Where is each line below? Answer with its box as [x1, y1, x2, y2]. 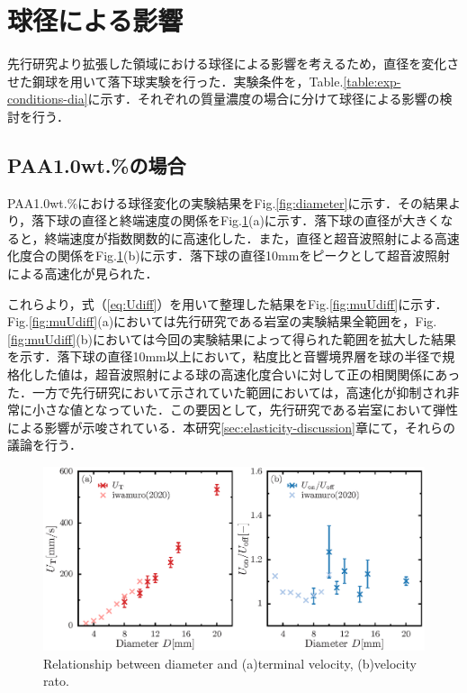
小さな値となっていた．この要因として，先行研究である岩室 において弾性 [31, 400, 458, 419]
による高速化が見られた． [7, 264, 158, 283]
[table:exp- [343, 71, 401, 90]
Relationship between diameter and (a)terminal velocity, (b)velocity [43, 653, 417, 672]
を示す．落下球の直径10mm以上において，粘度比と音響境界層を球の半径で [7, 347, 443, 366]
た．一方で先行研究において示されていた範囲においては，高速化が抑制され [7, 382, 447, 401]
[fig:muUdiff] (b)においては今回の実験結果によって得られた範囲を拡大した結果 [7, 329, 457, 348]
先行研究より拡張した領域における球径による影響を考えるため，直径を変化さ [7, 54, 460, 73]
